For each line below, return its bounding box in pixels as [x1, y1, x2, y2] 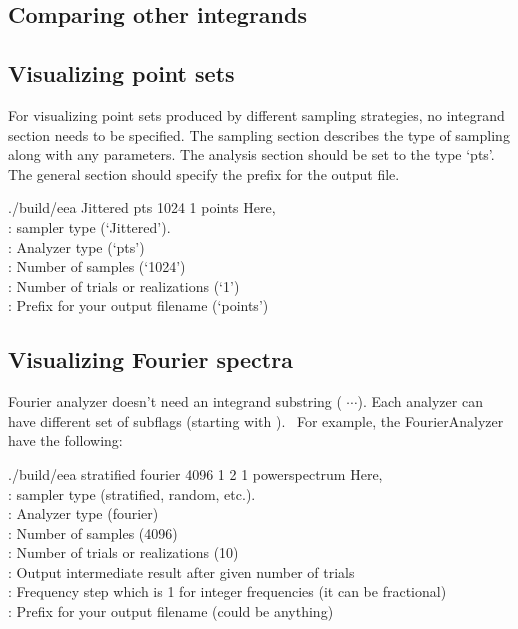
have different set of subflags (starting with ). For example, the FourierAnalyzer [8, 410, 504, 431]
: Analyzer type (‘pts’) [8, 236, 145, 257]
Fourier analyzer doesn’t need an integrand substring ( [8, 391, 342, 412]
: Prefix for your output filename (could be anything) [8, 601, 334, 622]
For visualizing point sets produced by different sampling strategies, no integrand [8, 104, 505, 125]
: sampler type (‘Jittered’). [8, 216, 171, 237]
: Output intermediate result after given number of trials [8, 561, 355, 582]
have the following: [8, 430, 123, 451]
